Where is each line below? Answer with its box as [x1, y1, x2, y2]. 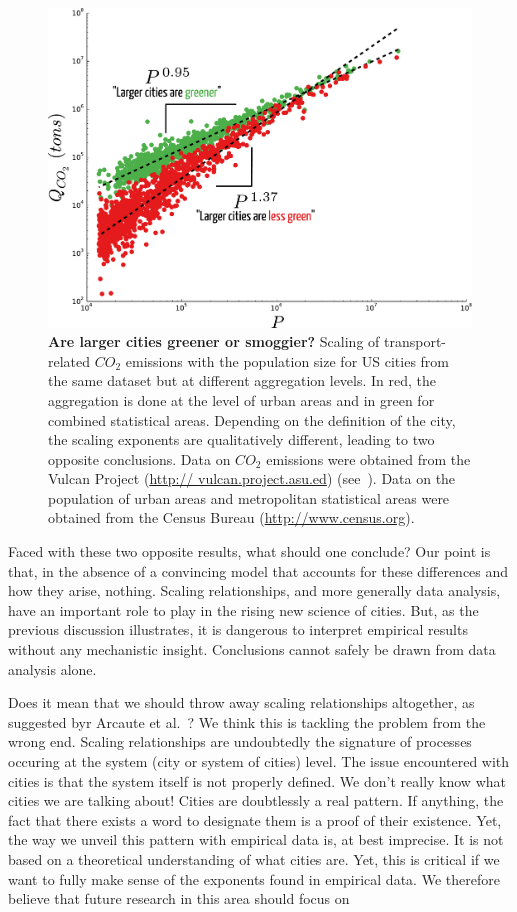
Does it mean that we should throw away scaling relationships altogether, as [8, 692, 475, 713]
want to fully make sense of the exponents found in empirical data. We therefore [8, 868, 500, 889]
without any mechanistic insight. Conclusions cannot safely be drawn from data [8, 639, 496, 660]
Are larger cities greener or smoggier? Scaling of [48, 331, 380, 352]
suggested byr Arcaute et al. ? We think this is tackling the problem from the [8, 711, 486, 732]
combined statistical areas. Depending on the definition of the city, [48, 409, 456, 430]
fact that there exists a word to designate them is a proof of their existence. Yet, [8, 809, 502, 830]
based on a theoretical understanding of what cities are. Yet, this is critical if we [8, 848, 500, 869]
